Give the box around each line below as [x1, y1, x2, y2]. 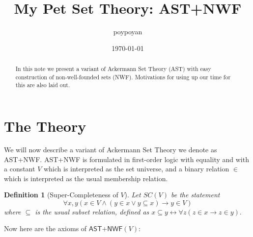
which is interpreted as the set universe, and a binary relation [43, 164, 229, 174]
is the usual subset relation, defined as [35, 206, 149, 216]
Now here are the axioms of [4, 223, 87, 233]
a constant [4, 164, 35, 174]
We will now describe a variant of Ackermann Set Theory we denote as [4, 144, 217, 155]
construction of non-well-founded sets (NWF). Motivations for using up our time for [15, 72, 231, 81]
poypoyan [113, 26, 142, 37]
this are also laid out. [15, 81, 70, 89]
